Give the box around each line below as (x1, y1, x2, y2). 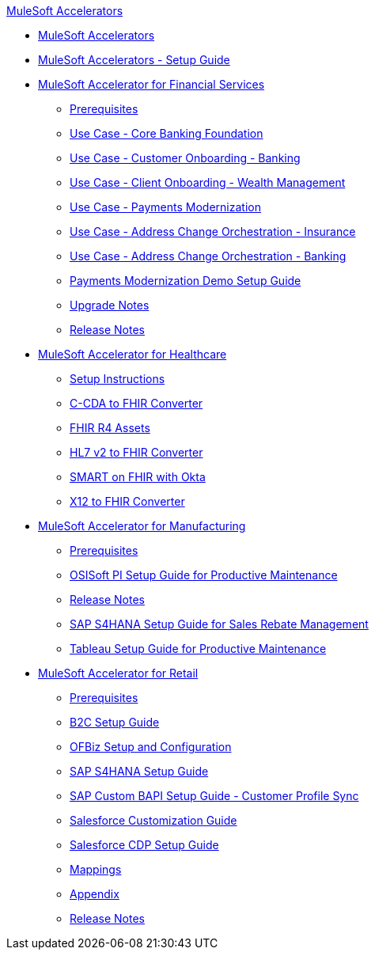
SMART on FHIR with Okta (70, 470, 206, 484)
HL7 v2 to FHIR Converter (70, 446, 203, 459)
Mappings (70, 863, 122, 876)
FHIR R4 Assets (70, 421, 150, 434)
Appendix (70, 887, 119, 901)
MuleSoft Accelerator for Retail (38, 666, 199, 680)
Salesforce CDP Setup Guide (70, 838, 219, 852)
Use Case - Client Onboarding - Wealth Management (70, 176, 346, 189)
